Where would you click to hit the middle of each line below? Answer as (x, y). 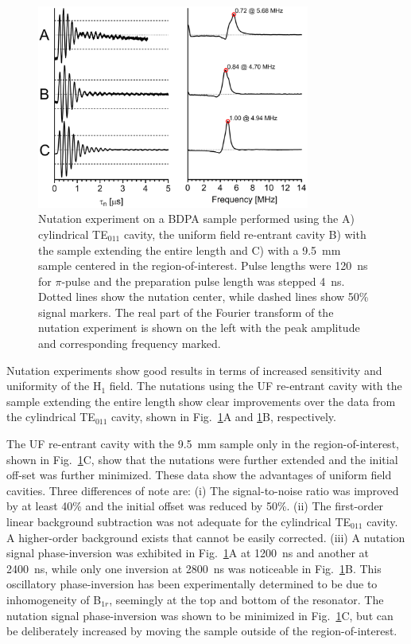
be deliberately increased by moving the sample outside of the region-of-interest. (202, 631)
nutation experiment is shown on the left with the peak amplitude (199, 328)
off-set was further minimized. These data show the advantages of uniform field (199, 475)
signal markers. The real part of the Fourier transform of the (186, 312)
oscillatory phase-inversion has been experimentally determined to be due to (192, 584)
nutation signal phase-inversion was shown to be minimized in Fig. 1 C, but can (200, 615)
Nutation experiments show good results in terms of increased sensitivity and (194, 370)
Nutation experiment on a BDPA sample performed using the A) (196, 219)
